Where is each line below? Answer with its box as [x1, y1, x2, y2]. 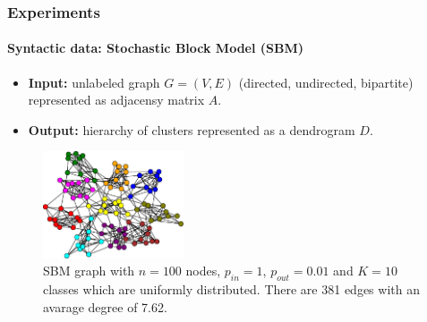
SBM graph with [43, 261, 135, 280]
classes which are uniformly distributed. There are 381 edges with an [43, 279, 420, 298]
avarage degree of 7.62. [43, 297, 167, 316]
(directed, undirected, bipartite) [238, 72, 414, 91]
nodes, [185, 261, 221, 280]
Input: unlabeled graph [28, 72, 160, 91]
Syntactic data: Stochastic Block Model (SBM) [7, 38, 304, 57]
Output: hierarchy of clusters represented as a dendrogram [28, 120, 355, 139]
